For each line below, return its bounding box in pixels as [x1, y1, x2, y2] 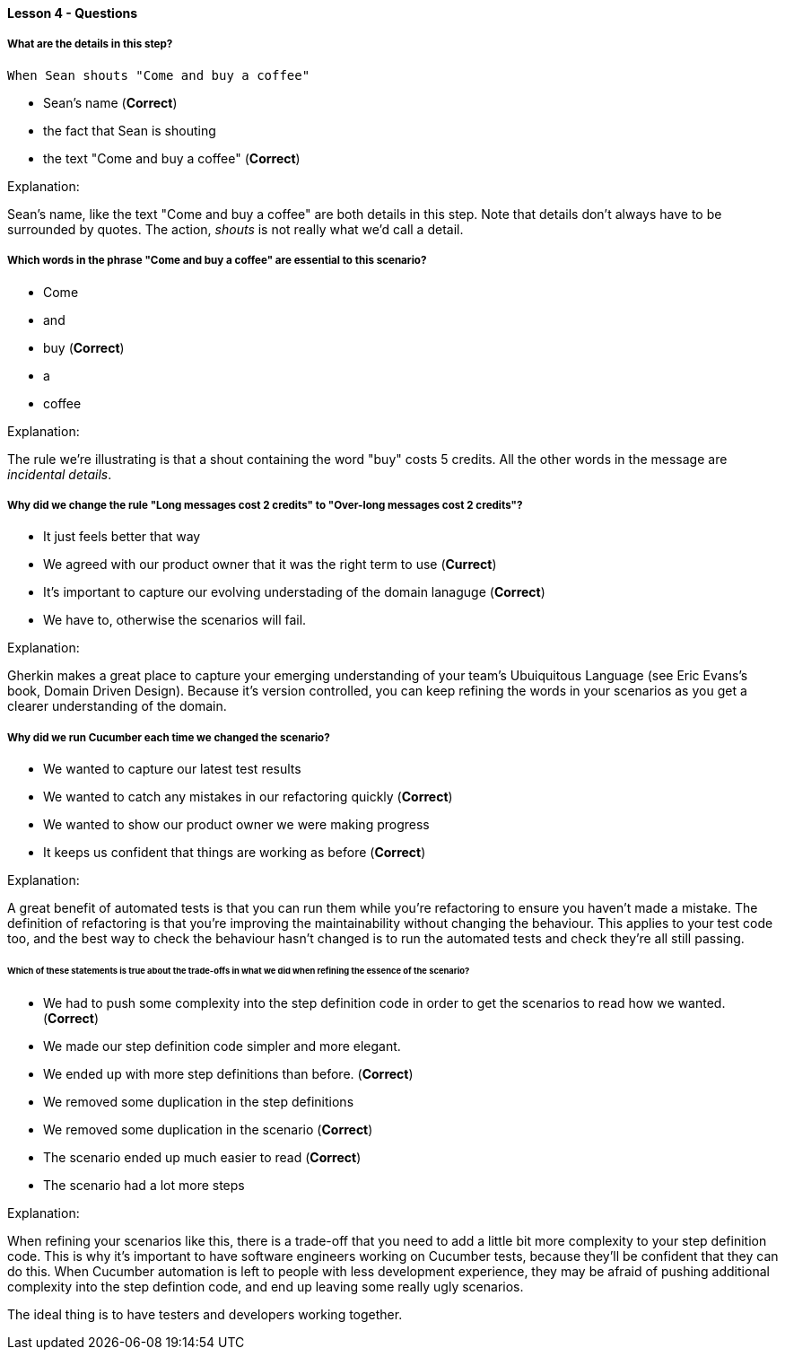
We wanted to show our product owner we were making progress [43, 817, 430, 833]
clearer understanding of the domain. [7, 698, 227, 714]
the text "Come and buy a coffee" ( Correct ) [43, 150, 301, 166]
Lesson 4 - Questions [7, 5, 138, 21]
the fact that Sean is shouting [43, 122, 216, 138]
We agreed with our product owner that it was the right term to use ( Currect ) [43, 556, 497, 573]
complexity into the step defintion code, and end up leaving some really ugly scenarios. [7, 1278, 524, 1294]
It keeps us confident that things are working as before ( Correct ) [43, 845, 426, 861]
